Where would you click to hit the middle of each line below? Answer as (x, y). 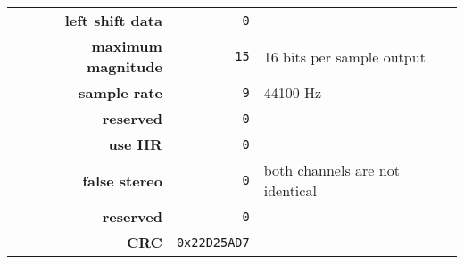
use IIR (135, 144)
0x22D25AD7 (213, 242)
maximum (127, 46)
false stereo (122, 180)
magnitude (124, 66)
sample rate (120, 92)
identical (290, 190)
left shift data (113, 20)
